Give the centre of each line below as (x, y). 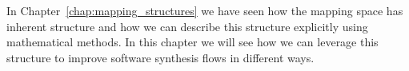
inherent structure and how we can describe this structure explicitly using (187, 26)
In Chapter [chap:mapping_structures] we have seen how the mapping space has (205, 10)
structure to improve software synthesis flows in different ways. (160, 57)
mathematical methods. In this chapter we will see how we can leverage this (192, 42)
